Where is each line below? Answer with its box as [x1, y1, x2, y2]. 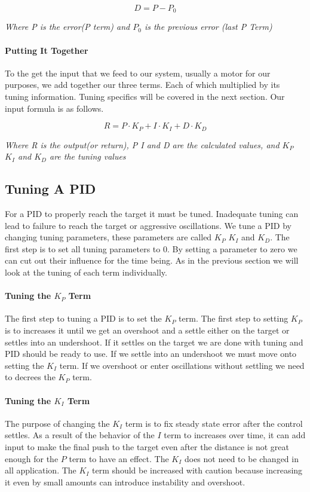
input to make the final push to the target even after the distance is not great [5, 440, 289, 453]
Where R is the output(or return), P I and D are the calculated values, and [5, 138, 280, 151]
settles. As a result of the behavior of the [5, 429, 155, 441]
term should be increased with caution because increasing [92, 464, 303, 476]
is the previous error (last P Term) [144, 20, 272, 33]
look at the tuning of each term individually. [5, 266, 167, 279]
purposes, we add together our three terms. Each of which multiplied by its [5, 78, 280, 91]
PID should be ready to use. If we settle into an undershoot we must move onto [5, 347, 297, 360]
